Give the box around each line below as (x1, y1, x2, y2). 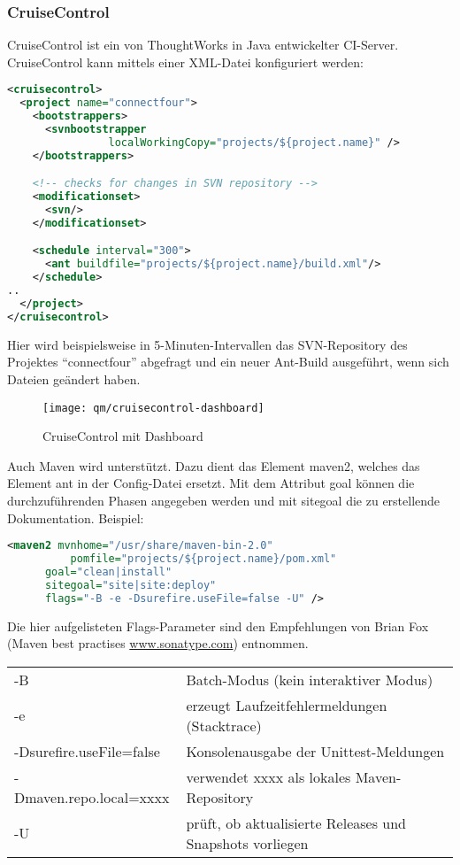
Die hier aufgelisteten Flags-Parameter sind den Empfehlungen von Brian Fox (7, 616, 429, 635)
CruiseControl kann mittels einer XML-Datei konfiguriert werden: (7, 52, 364, 71)
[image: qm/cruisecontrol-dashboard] (42, 401, 264, 414)
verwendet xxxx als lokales (186, 766, 351, 787)
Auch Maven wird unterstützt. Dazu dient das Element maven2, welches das (7, 456, 420, 475)
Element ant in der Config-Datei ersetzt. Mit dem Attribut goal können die (7, 474, 415, 492)
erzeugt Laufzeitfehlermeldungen (186, 694, 387, 715)
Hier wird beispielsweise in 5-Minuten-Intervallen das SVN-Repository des (7, 335, 408, 353)
